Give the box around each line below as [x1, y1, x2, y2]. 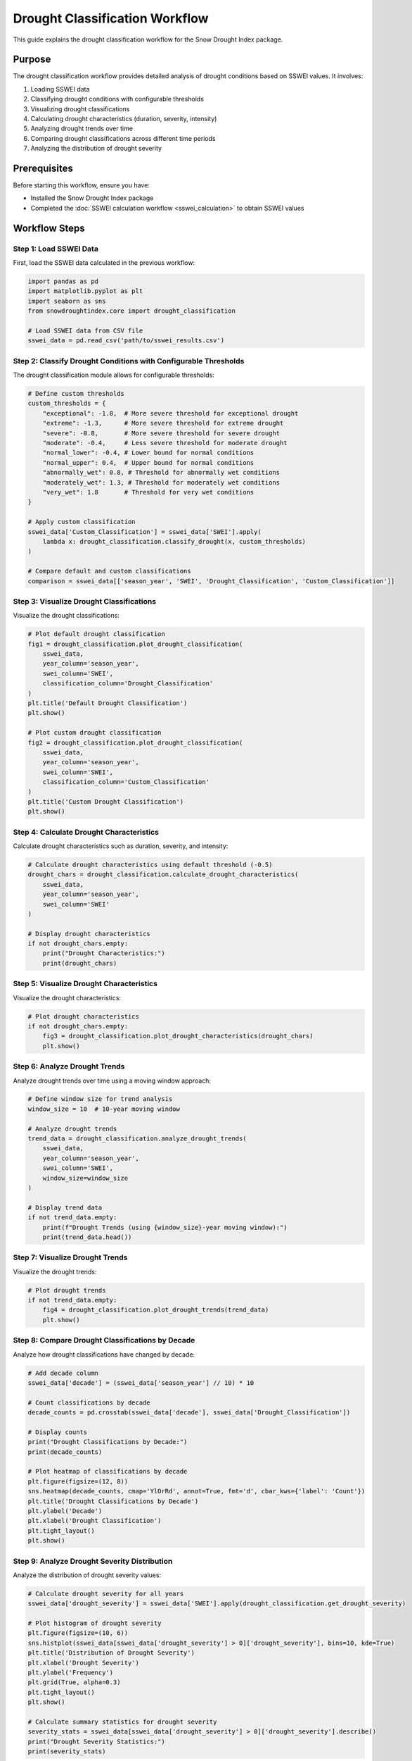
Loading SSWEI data [30, 85, 90, 93]
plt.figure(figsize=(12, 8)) [27, 1477, 129, 1486]
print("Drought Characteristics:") [42, 950, 165, 957]
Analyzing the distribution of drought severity [30, 144, 162, 153]
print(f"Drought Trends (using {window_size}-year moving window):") [42, 1223, 288, 1231]
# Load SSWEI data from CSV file [27, 326, 143, 335]
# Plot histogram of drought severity [27, 1619, 162, 1627]
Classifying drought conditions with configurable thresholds [30, 95, 204, 104]
